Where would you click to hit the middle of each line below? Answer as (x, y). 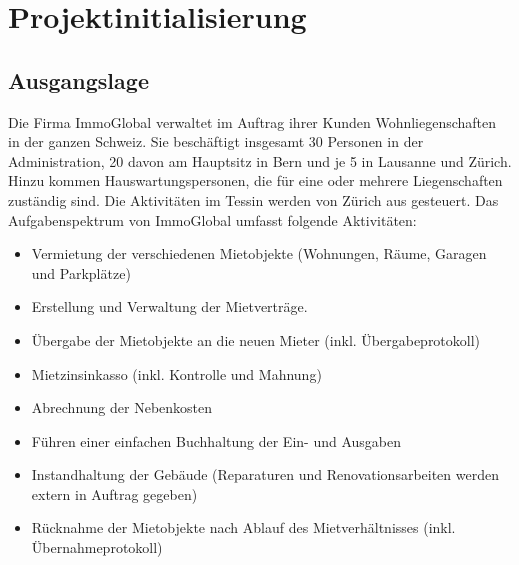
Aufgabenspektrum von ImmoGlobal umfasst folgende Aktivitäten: (212, 219)
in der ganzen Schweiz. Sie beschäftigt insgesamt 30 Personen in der (216, 141)
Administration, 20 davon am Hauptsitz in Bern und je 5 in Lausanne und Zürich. (260, 160)
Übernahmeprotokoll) (97, 547)
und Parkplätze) (81, 272)
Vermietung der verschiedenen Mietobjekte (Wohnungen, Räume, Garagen (259, 253)
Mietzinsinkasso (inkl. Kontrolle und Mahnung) (176, 373)
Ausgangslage (78, 79)
